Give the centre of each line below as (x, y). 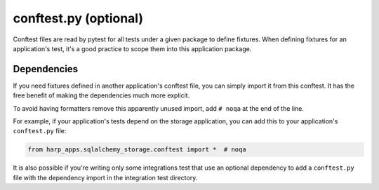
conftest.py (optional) (78, 18)
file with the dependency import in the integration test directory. (105, 177)
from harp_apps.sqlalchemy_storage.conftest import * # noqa (137, 150)
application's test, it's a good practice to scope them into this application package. (132, 48)
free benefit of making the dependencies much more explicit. (101, 95)
